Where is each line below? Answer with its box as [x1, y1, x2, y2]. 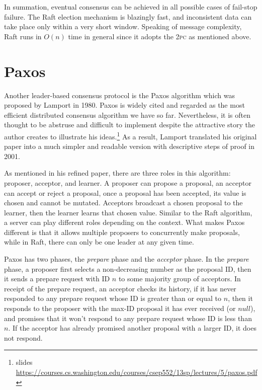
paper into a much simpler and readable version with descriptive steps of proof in [4, 141, 255, 151]
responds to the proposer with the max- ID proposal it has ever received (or [4, 303, 236, 314]
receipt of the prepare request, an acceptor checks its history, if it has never [4, 283, 236, 293]
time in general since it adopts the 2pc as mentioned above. [68, 31, 251, 41]
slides [16, 357, 33, 367]
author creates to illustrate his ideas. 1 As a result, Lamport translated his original [4, 129, 257, 141]
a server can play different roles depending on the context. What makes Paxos [4, 217, 245, 227]
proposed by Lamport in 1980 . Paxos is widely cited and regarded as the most [4, 100, 245, 110]
